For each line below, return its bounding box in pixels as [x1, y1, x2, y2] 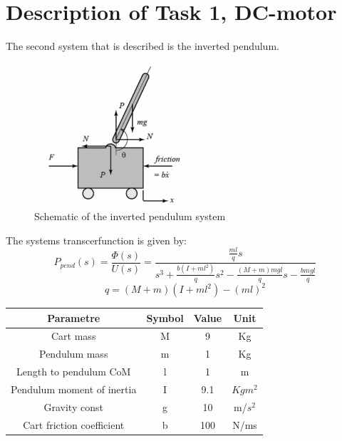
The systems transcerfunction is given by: [6, 232, 187, 247]
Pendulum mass [39, 346, 108, 361]
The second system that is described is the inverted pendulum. [6, 38, 279, 53]
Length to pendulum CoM [16, 364, 131, 379]
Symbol [146, 310, 184, 325]
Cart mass [51, 328, 96, 343]
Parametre [47, 310, 100, 325]
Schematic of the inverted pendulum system [34, 209, 226, 224]
